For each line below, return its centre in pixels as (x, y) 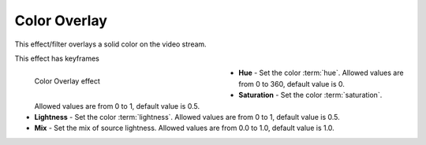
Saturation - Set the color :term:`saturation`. (310, 95)
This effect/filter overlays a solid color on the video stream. (110, 44)
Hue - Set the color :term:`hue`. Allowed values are (321, 73)
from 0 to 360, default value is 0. (291, 84)
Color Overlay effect (67, 81)
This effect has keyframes (57, 58)
